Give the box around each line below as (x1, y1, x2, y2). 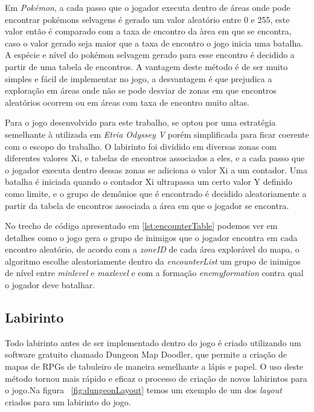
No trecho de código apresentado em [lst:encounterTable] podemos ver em (5, 219, 278, 232)
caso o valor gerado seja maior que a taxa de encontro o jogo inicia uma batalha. (5, 36, 304, 49)
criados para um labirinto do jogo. (5, 395, 131, 408)
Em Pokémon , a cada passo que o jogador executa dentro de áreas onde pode (5, 1, 290, 13)
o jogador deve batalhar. (5, 278, 95, 291)
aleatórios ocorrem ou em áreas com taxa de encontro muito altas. (5, 95, 249, 108)
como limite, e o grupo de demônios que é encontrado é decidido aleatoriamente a (5, 187, 307, 199)
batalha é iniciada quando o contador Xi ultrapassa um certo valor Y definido (5, 175, 292, 188)
